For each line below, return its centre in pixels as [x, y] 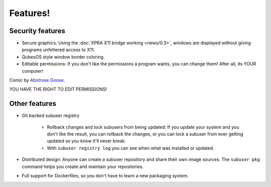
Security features [37, 31]
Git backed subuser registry [51, 116]
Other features [33, 104]
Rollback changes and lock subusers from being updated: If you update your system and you [143, 127]
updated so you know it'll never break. [87, 141]
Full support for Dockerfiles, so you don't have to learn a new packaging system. [105, 176]
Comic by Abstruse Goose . [37, 80]
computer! [33, 71]
